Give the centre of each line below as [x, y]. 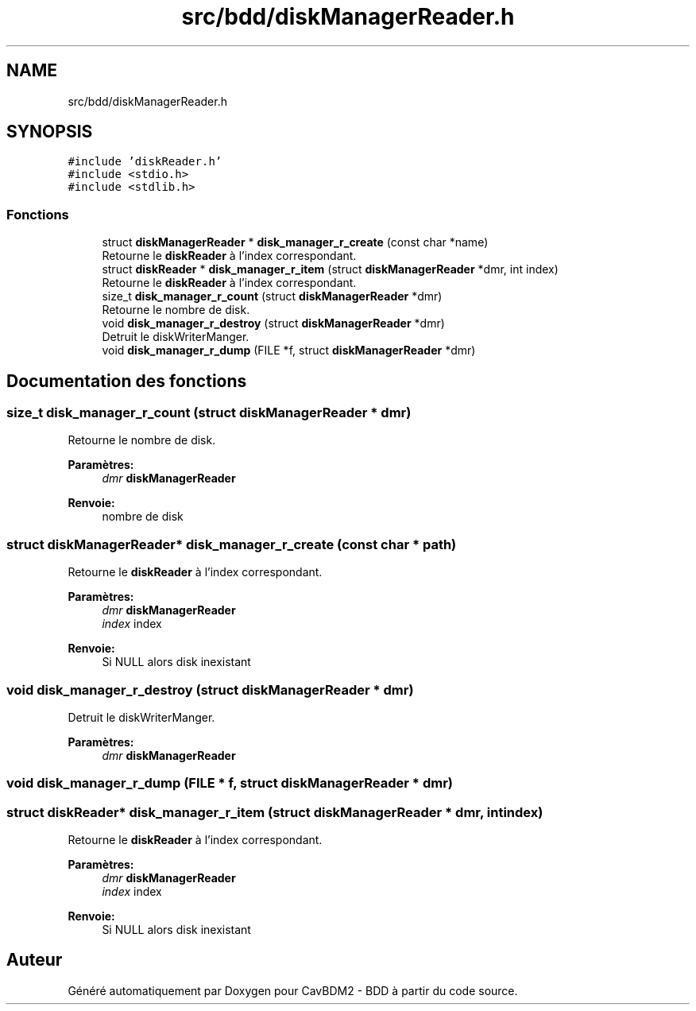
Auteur [35, 960]
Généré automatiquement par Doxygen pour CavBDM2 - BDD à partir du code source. [293, 990]
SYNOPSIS [50, 132]
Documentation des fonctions [127, 381]
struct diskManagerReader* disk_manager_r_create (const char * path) [232, 544]
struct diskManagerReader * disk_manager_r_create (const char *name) [295, 242]
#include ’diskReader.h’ [145, 162]
